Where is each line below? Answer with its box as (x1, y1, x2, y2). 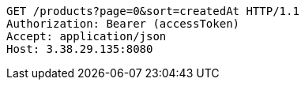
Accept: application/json (6, 30, 167, 43)
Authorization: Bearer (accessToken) (6, 17, 240, 30)
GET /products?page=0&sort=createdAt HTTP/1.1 (6, 5, 299, 17)
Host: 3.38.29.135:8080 (6, 43, 153, 55)
